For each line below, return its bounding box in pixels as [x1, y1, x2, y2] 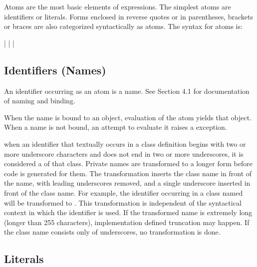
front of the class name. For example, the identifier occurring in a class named [4, 187, 243, 198]
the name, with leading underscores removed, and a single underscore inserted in [4, 178, 251, 188]
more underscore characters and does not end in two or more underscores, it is [4, 148, 244, 159]
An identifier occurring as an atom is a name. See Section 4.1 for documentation [4, 85, 250, 96]
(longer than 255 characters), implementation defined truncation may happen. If [4, 217, 250, 227]
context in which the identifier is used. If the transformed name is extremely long [4, 207, 253, 218]
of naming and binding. [4, 95, 75, 106]
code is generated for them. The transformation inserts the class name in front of [4, 168, 252, 178]
